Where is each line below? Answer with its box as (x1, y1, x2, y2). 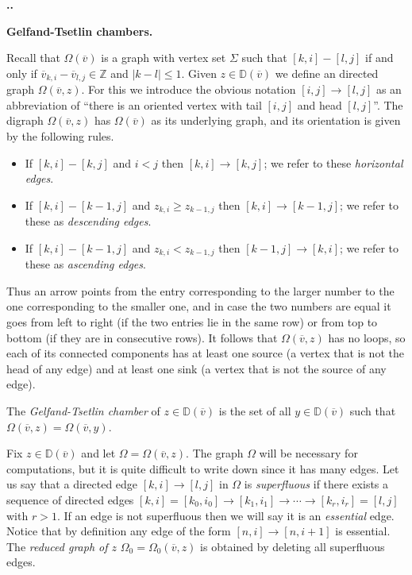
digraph (6, 112, 44, 129)
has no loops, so (328, 329, 406, 345)
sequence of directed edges (6, 492, 134, 508)
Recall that (6, 49, 60, 66)
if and (365, 49, 394, 66)
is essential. (335, 523, 391, 539)
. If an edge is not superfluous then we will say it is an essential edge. (56, 507, 395, 523)
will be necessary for (259, 445, 358, 461)
